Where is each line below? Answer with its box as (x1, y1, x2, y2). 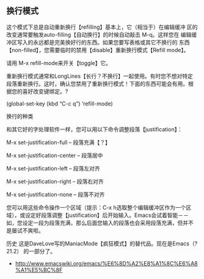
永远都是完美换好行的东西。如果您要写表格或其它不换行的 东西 (32, 39, 190, 46)
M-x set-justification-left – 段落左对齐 (6, 164, 101, 172)
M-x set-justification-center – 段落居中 (6, 151, 103, 159)
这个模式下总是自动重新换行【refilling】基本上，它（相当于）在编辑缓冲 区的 (6, 23, 198, 31)
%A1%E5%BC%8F (15, 266, 63, 273)
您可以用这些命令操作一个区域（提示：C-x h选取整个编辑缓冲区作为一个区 (6, 204, 192, 211)
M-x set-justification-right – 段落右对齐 (6, 177, 104, 185)
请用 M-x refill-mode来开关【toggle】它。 (6, 59, 112, 66)
